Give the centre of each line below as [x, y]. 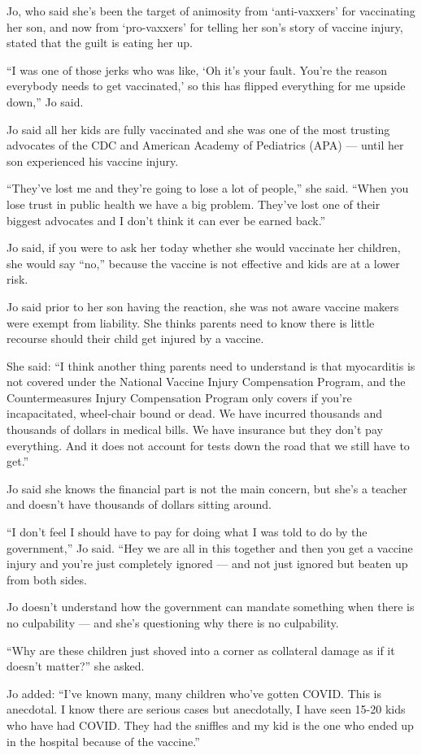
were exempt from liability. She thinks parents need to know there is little [191, 322]
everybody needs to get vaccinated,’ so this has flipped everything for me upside [206, 86]
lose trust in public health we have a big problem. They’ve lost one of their [194, 204]
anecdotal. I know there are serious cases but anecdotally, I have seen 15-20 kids [206, 709]
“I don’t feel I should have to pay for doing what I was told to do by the [187, 532]
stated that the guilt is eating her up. [100, 43]
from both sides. [47, 579]
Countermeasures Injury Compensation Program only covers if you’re [179, 397]
